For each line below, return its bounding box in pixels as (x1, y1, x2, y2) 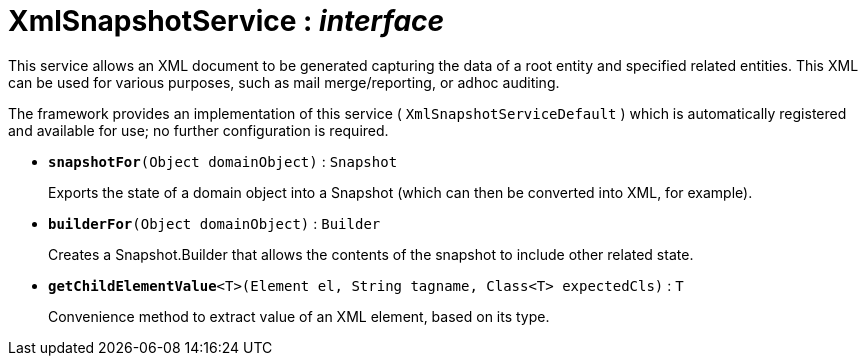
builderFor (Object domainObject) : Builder (48, 214, 381, 232)
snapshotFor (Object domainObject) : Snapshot (48, 152, 398, 170)
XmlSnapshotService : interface (8, 4, 445, 38)
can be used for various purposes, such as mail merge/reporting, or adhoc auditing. (8, 73, 560, 91)
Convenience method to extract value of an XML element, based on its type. (48, 307, 550, 325)
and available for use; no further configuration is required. (8, 121, 389, 139)
